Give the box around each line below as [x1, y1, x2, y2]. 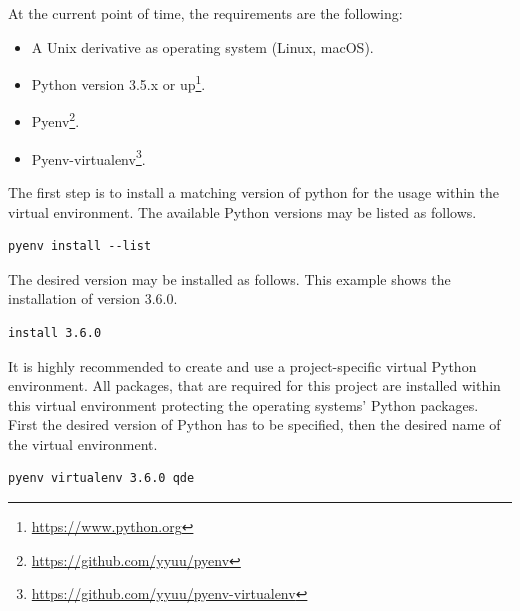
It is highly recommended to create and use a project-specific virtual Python [8, 355, 477, 376]
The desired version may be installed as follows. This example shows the [8, 268, 451, 289]
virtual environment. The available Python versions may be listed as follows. [8, 201, 477, 222]
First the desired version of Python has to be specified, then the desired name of [8, 414, 501, 435]
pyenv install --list [8, 239, 152, 254]
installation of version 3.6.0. [8, 288, 178, 309]
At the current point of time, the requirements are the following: [8, 3, 403, 23]
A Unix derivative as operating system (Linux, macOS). [31, 36, 374, 57]
